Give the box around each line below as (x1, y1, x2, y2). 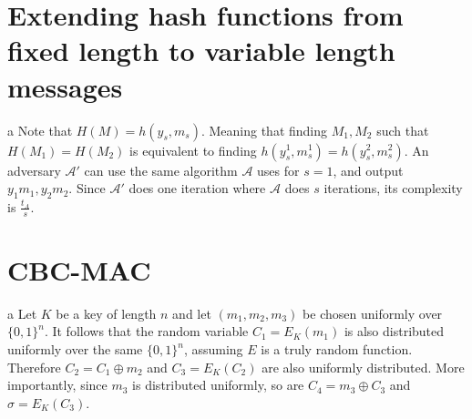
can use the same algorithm (84, 160, 238, 179)
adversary (7, 160, 61, 179)
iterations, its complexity (323, 179, 463, 198)
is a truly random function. (261, 340, 413, 359)
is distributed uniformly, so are (132, 375, 304, 394)
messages (7, 67, 123, 105)
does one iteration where (128, 179, 266, 198)
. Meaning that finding (200, 120, 328, 139)
